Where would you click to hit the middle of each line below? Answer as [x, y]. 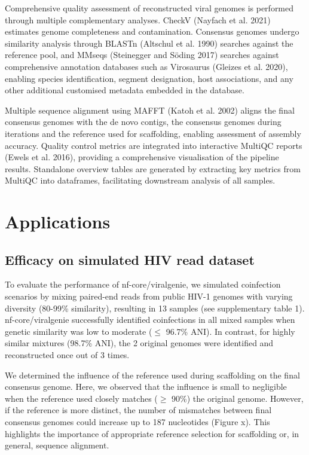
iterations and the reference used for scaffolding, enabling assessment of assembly [153, 133]
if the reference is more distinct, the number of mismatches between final [138, 410]
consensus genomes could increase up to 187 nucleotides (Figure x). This [137, 422]
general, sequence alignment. [57, 445]
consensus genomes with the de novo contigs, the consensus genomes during [143, 122]
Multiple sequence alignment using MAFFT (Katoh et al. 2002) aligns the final [150, 110]
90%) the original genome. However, [238, 398]
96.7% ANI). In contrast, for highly [230, 331]
